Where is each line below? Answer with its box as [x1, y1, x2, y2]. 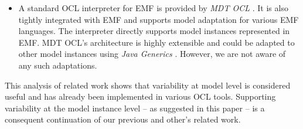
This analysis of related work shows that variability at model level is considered [5, 79, 291, 91]
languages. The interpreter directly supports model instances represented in [18, 25, 290, 37]
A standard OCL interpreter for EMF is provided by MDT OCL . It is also [18, 2, 288, 13]
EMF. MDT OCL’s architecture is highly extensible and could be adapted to [18, 36, 295, 48]
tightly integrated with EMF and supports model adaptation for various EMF [18, 13, 299, 25]
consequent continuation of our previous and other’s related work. [5, 113, 241, 125]
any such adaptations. [18, 59, 97, 71]
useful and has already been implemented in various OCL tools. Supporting [5, 90, 276, 103]
